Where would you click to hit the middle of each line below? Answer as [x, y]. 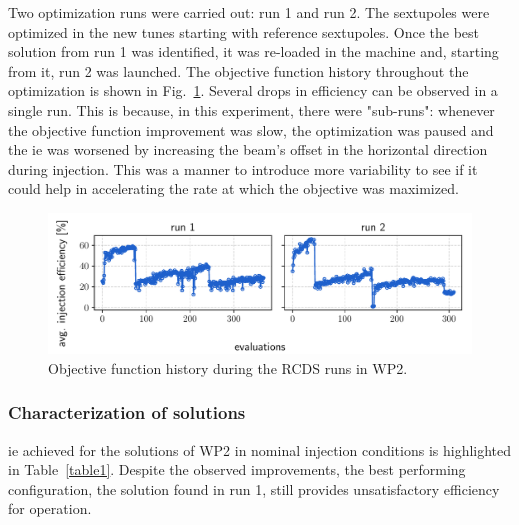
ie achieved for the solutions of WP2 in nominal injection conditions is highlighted [260, 449]
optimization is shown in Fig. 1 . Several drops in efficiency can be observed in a [253, 90]
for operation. [50, 508]
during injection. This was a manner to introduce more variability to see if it [243, 168]
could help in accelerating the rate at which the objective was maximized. [233, 188]
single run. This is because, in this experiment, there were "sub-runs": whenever [251, 109]
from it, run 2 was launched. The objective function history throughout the [238, 70]
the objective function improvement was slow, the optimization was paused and [251, 129]
